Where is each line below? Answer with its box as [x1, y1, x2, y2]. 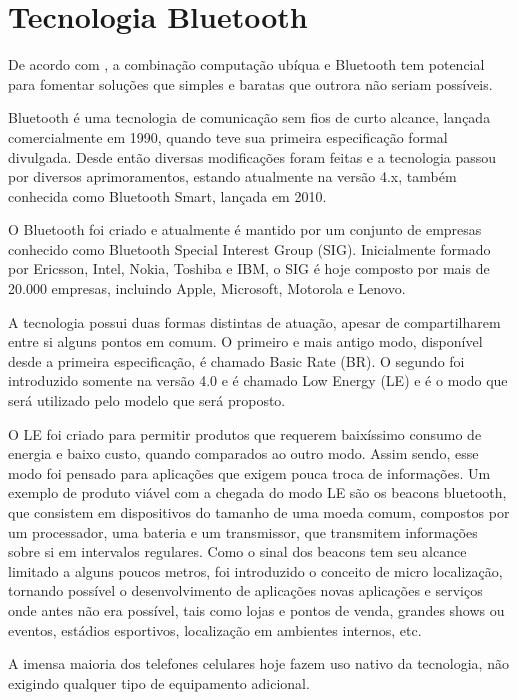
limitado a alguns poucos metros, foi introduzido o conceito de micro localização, [8, 560, 503, 581]
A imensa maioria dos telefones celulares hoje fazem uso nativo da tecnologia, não [8, 653, 509, 674]
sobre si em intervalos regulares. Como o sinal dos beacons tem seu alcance [8, 541, 467, 562]
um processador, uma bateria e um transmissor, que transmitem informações [8, 521, 478, 542]
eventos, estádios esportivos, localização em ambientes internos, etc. [8, 619, 422, 640]
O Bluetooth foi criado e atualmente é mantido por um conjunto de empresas [8, 219, 482, 240]
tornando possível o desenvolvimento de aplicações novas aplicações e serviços [8, 580, 483, 601]
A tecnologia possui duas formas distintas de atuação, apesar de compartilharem [8, 311, 501, 332]
